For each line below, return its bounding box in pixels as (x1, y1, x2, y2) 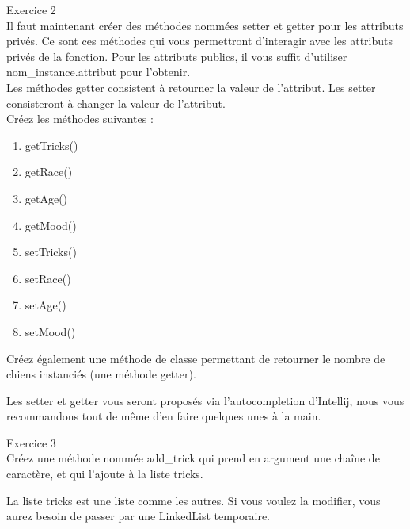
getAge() (25, 190, 68, 206)
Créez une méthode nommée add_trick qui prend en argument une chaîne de (6, 450, 380, 466)
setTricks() (25, 243, 77, 260)
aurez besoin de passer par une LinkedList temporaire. (6, 508, 271, 524)
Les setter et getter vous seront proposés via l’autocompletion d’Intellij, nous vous (6, 392, 404, 408)
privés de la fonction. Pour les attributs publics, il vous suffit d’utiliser (6, 48, 347, 64)
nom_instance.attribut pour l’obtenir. (6, 63, 191, 80)
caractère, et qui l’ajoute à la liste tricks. (6, 466, 203, 482)
